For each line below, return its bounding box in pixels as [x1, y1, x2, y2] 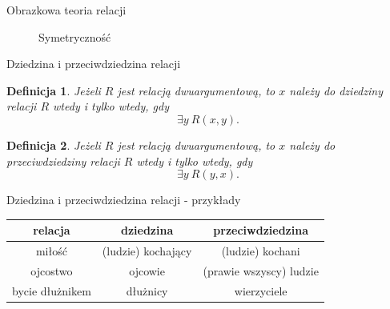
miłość [35, 243, 67, 259]
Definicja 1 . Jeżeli [6, 82, 101, 98]
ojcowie [129, 262, 165, 279]
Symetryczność [38, 28, 111, 45]
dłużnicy [126, 282, 168, 299]
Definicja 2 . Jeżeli [6, 136, 101, 153]
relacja [33, 222, 70, 239]
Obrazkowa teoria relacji [6, 2, 127, 18]
